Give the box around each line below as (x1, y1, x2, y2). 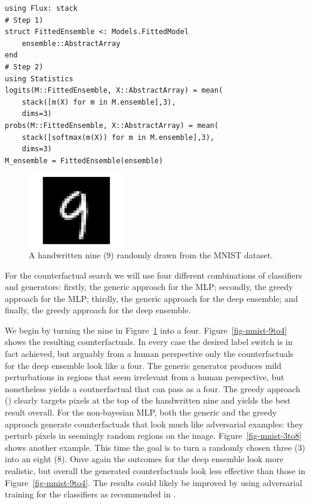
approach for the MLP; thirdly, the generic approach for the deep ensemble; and (5, 292, 298, 304)
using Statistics (5, 74, 73, 83)
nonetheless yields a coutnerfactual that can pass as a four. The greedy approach (5, 382, 300, 395)
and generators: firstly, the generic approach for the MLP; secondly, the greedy (5, 280, 293, 293)
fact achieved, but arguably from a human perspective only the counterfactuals (5, 347, 294, 360)
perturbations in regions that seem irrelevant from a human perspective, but (5, 371, 284, 383)
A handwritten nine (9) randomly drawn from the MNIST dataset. (29, 248, 273, 261)
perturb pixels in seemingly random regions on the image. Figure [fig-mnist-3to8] (5, 429, 302, 442)
